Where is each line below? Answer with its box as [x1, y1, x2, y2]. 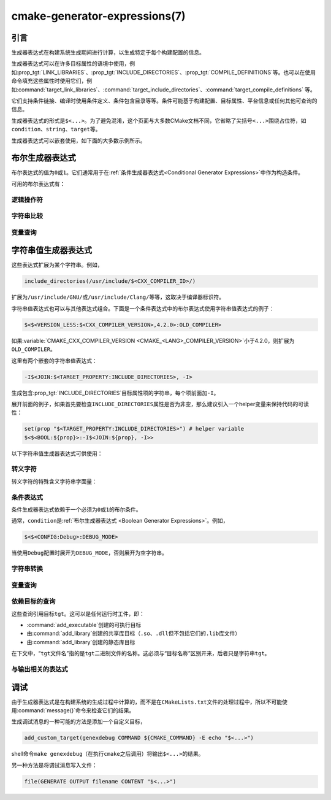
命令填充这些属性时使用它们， [11, 77, 87, 85]
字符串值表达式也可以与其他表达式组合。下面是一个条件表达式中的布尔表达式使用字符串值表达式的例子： [11, 304, 275, 312]
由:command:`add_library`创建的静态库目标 [26, 638, 135, 645]
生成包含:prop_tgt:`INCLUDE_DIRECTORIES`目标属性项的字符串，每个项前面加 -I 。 [11, 389, 219, 396]
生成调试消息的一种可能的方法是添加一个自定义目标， [11, 718, 146, 725]
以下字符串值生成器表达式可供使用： [11, 450, 103, 457]
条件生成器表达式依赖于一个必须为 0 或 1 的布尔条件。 [11, 506, 142, 513]
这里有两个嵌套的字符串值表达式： [11, 356, 97, 364]
